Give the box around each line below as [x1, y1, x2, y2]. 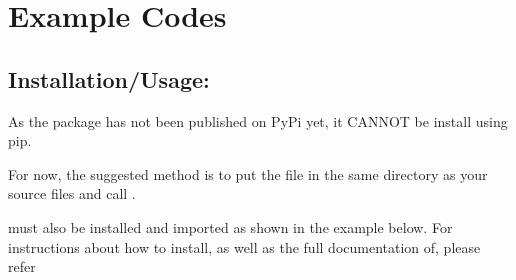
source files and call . [8, 183, 136, 204]
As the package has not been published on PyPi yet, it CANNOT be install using [8, 110, 508, 131]
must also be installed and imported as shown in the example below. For [8, 216, 453, 237]
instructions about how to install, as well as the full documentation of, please [8, 236, 481, 257]
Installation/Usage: [8, 63, 210, 94]
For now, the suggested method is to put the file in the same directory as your [8, 163, 488, 184]
